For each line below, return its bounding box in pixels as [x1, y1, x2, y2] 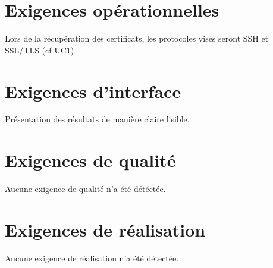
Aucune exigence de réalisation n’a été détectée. [5, 251, 179, 264]
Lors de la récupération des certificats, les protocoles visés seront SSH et [5, 32, 269, 45]
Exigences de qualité [5, 148, 176, 172]
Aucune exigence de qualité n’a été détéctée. [5, 182, 166, 195]
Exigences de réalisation [5, 217, 206, 241]
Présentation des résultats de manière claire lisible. [5, 113, 190, 125]
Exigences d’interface [5, 78, 181, 103]
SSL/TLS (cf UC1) [5, 43, 74, 56]
